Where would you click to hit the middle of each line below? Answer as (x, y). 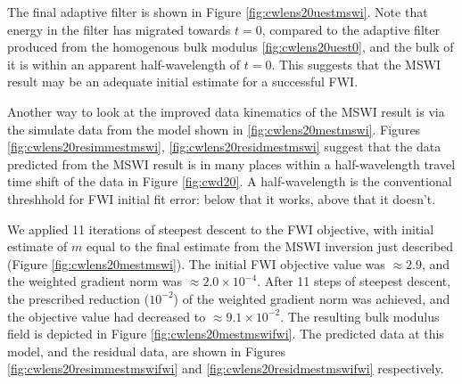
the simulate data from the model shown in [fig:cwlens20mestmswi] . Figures (214, 129)
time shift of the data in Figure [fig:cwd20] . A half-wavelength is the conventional (230, 181)
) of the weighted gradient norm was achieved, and (312, 298)
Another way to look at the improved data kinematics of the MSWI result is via (226, 111)
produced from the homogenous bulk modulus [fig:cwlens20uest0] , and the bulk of (231, 47)
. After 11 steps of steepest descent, (354, 281)
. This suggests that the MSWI (356, 64)
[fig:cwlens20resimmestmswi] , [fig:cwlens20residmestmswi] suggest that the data (224, 147)
